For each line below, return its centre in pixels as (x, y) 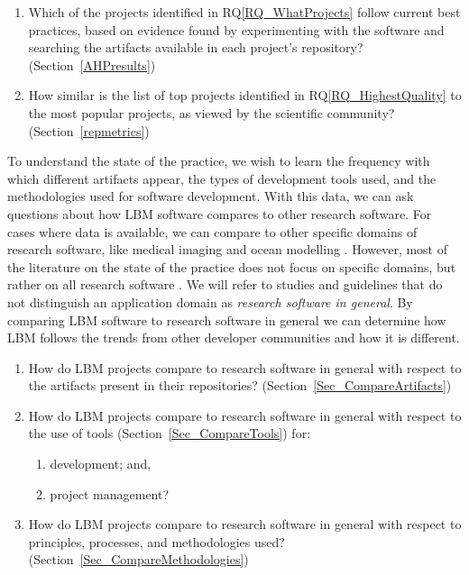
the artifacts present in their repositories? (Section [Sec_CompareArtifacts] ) (240, 385)
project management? (110, 493)
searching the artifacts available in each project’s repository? (196, 47)
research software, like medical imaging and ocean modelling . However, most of (228, 249)
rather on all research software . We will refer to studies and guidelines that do (225, 284)
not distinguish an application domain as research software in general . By (210, 301)
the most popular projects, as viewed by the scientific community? (212, 112)
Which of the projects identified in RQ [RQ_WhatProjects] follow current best (244, 12)
